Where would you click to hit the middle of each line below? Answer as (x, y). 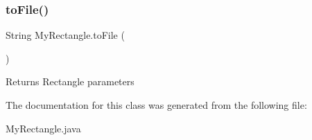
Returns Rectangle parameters (70, 81)
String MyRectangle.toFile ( (65, 35)
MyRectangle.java (43, 128)
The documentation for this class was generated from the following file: (156, 105)
